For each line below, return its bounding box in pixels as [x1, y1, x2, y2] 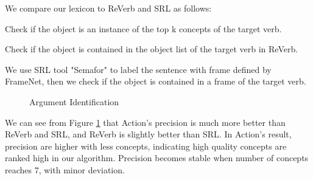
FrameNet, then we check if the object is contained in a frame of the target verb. [5, 75, 306, 88]
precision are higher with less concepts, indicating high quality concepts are [5, 139, 287, 152]
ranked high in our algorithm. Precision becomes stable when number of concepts [5, 151, 309, 164]
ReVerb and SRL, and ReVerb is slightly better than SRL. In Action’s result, [5, 128, 292, 140]
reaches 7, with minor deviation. [5, 163, 125, 176]
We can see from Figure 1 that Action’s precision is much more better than [5, 116, 286, 128]
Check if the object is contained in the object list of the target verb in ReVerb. [5, 43, 298, 55]
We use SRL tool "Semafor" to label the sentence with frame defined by [5, 63, 272, 75]
